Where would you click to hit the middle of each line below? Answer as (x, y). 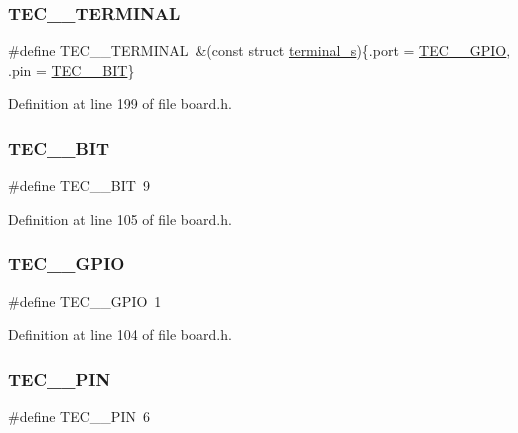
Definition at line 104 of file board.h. (120, 334)
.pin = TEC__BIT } (71, 69)
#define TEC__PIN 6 (79, 416)
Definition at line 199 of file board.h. (120, 103)
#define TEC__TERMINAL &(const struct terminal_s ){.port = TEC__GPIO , (259, 50)
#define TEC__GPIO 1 (85, 300)
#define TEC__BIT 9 (79, 185)
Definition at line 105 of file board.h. (120, 218)
